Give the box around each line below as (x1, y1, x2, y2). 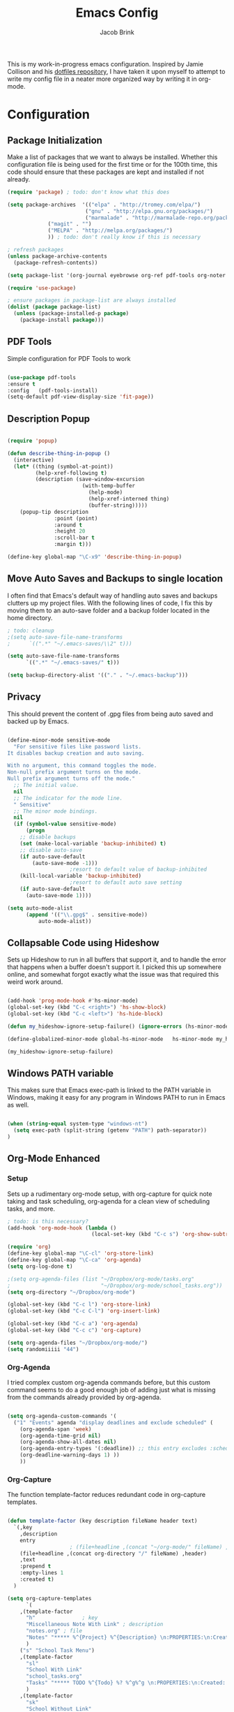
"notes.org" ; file (25, 1628, 82, 1634)
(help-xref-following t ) (35, 469, 108, 476)
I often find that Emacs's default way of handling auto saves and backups (7, 591, 218, 600)
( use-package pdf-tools (7, 374, 77, 381)
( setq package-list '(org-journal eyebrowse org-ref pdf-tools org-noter (7, 272, 226, 279)
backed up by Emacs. (7, 717, 70, 725)
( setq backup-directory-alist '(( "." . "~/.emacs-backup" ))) (7, 672, 189, 679)
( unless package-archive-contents (7, 253, 108, 260)
